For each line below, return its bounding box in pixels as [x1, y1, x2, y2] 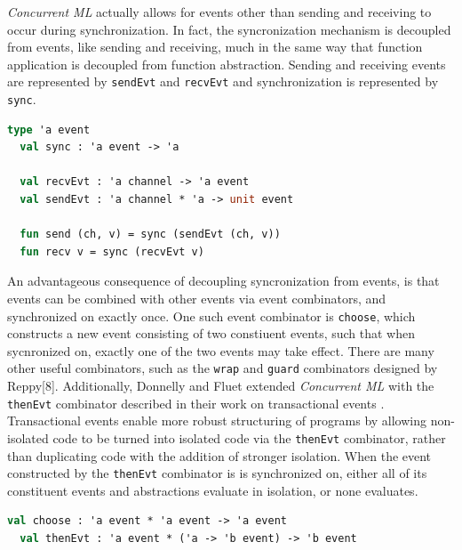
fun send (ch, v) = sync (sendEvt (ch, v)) [20, 228, 281, 241]
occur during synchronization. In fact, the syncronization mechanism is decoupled [7, 20, 451, 38]
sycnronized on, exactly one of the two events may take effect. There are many [7, 341, 434, 360]
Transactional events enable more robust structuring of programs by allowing [7, 411, 427, 430]
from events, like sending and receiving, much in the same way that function [7, 37, 423, 56]
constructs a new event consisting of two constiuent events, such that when [7, 324, 416, 343]
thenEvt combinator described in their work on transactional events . [7, 393, 385, 412]
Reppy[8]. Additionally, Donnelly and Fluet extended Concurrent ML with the [7, 376, 434, 395]
